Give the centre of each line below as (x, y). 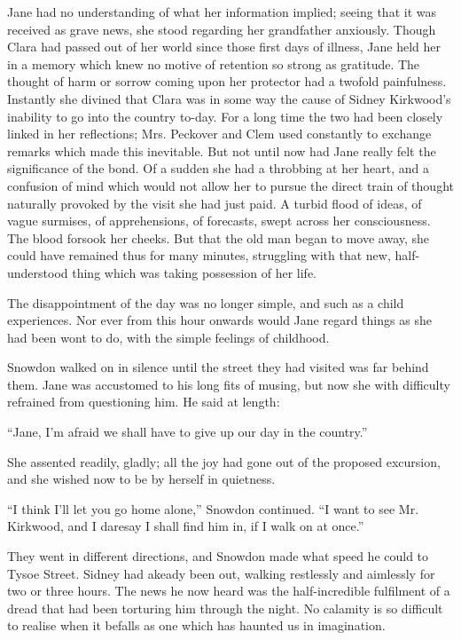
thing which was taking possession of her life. (195, 272)
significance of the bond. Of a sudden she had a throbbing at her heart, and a (219, 168)
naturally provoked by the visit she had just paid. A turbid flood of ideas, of (215, 203)
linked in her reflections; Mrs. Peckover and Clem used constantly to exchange (219, 134)
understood (38, 272)
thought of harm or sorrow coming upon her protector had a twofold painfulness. (227, 81)
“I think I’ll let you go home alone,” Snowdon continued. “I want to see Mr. (213, 508)
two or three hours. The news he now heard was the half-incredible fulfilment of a (229, 591)
